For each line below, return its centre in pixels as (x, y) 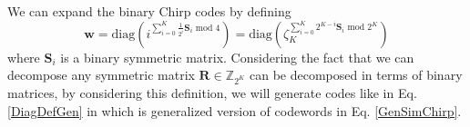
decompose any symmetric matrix (101, 75)
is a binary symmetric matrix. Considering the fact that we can (237, 57)
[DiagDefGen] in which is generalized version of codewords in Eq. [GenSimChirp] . (235, 110)
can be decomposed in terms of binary (356, 75)
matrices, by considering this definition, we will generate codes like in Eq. (212, 92)
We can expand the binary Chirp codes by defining (149, 11)
